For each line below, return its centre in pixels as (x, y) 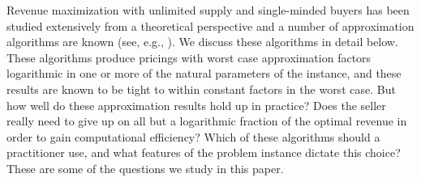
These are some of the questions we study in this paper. (145, 168)
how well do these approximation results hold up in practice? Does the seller (196, 105)
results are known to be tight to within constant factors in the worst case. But (201, 89)
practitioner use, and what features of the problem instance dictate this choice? (204, 152)
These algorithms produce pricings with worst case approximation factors (189, 57)
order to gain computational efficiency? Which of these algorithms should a (193, 136)
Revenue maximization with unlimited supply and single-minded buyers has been (208, 10)
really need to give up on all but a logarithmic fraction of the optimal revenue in (207, 121)
